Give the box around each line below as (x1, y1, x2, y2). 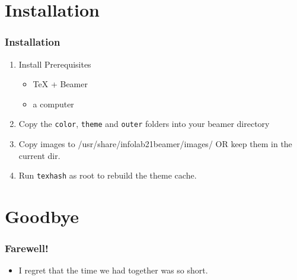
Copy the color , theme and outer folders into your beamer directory (18, 117, 270, 130)
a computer (33, 97, 74, 110)
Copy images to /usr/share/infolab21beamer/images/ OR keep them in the (18, 138, 292, 150)
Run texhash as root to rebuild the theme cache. (18, 169, 197, 182)
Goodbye (5, 204, 79, 228)
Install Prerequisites (18, 58, 91, 70)
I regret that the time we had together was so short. (18, 264, 208, 276)
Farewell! (5, 241, 49, 256)
